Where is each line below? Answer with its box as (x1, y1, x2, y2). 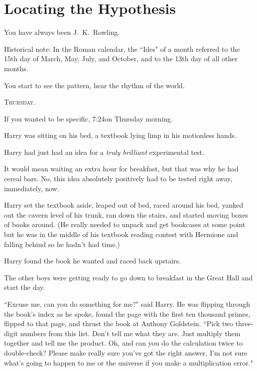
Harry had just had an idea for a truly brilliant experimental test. (4, 146, 204, 157)
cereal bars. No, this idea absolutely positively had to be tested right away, (4, 173, 233, 184)
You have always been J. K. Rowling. (4, 27, 120, 37)
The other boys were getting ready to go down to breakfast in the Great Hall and (4, 272, 253, 282)
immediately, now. (4, 183, 59, 193)
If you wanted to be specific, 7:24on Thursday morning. (4, 113, 173, 124)
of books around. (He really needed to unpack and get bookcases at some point (4, 219, 246, 230)
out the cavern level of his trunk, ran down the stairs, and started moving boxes (4, 209, 249, 220)
